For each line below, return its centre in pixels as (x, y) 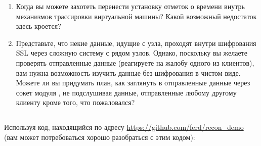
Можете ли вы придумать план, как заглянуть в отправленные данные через (133, 83)
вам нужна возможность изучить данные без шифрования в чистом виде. (128, 72)
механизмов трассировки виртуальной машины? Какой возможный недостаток (136, 16)
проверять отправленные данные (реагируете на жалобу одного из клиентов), (135, 62)
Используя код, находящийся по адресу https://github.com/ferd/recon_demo (124, 127)
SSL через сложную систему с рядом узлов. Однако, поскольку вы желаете (132, 53)
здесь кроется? (38, 26)
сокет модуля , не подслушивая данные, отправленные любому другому (126, 92)
